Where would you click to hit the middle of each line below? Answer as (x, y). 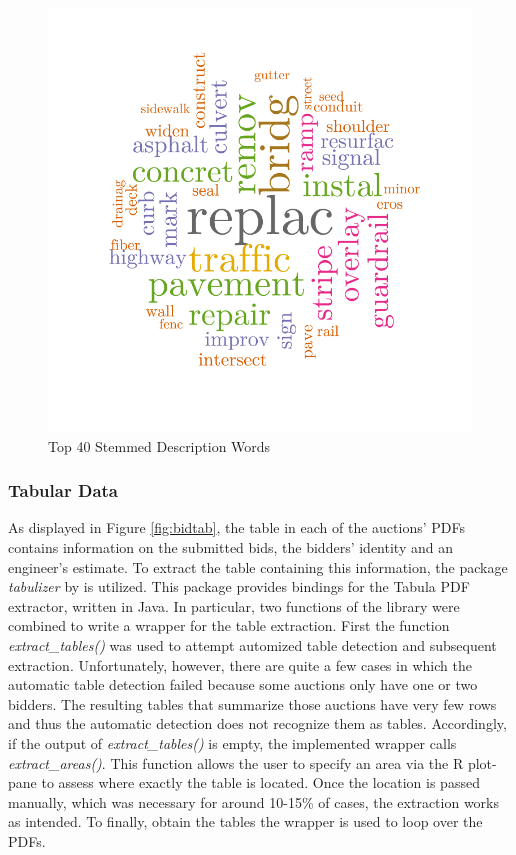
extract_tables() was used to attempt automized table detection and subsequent (252, 644)
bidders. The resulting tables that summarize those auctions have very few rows (252, 703)
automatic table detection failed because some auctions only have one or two (243, 684)
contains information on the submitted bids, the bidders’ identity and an (230, 547)
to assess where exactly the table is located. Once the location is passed (260, 782)
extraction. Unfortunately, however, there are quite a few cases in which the (240, 664)
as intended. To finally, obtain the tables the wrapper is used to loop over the (245, 821)
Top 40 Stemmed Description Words (159, 445)
